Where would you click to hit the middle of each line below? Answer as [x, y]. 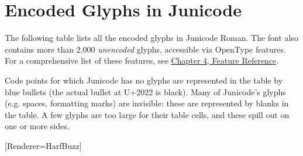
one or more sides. [37, 126]
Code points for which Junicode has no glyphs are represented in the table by [144, 80]
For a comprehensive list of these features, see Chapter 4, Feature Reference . [142, 60]
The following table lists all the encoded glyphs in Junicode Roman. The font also [151, 38]
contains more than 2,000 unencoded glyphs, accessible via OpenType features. [145, 49]
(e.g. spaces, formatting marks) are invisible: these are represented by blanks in [147, 103]
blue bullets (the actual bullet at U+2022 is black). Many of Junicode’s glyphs [145, 91]
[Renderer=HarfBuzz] [43, 145]
